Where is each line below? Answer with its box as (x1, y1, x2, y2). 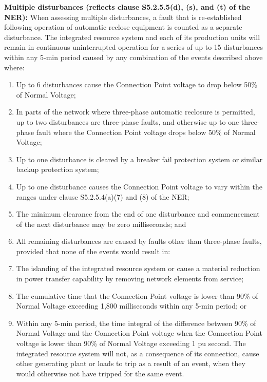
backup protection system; (16, 164, 99, 175)
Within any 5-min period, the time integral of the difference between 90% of (16, 317, 256, 328)
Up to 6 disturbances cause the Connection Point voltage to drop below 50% (16, 79, 257, 90)
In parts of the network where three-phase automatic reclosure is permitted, (16, 106, 255, 117)
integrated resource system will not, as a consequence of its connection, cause (16, 348, 259, 358)
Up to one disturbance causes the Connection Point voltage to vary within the (16, 181, 263, 192)
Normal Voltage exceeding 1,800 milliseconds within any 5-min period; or (16, 300, 247, 311)
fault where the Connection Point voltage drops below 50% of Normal (36, 126, 256, 137)
